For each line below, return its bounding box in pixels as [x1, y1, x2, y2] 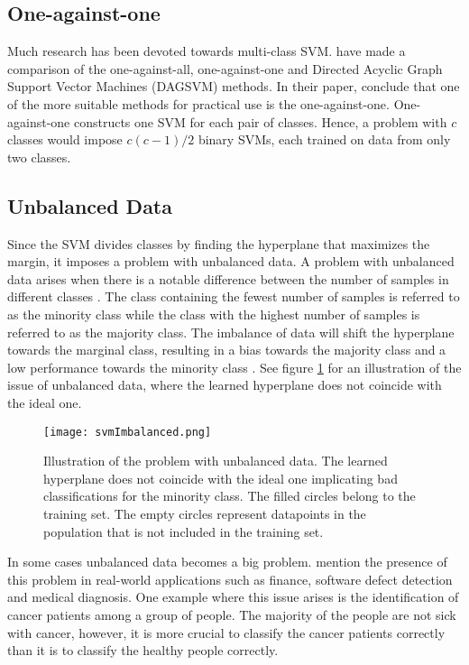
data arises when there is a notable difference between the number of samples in [7, 269, 449, 288]
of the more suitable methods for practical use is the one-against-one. [7, 94, 390, 113]
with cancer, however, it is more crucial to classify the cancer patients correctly [7, 623, 446, 642]
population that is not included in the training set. [43, 522, 324, 540]
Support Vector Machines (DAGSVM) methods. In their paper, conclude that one [7, 77, 460, 96]
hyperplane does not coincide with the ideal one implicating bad [43, 468, 398, 487]
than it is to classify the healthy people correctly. [7, 641, 279, 660]
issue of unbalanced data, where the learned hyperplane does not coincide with [7, 375, 442, 394]
